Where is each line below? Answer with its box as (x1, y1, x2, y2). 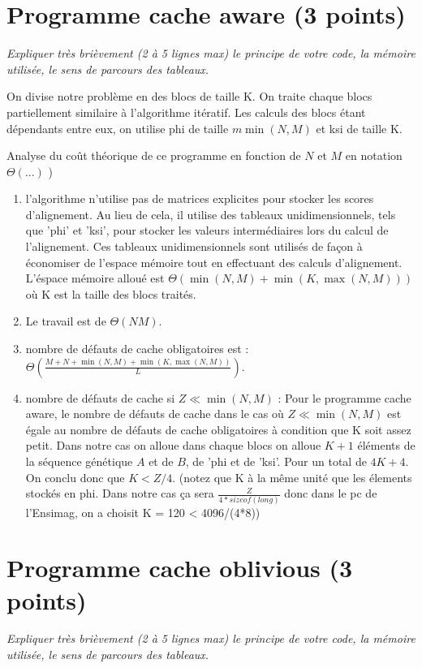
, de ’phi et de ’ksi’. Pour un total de (185, 453, 367, 469)
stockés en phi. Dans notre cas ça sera (25, 485, 214, 502)
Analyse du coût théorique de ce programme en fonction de (6, 147, 301, 164)
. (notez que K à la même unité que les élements (172, 468, 412, 485)
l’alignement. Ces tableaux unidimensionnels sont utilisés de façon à (25, 238, 363, 255)
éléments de (357, 437, 416, 454)
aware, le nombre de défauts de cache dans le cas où (25, 405, 284, 422)
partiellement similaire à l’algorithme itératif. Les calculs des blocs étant (6, 103, 366, 120)
